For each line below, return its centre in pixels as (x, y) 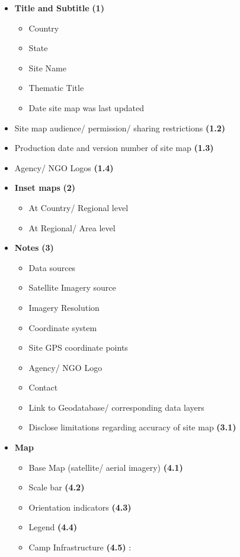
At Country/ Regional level (79, 207)
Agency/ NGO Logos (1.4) (64, 167)
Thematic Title (56, 88)
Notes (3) (34, 248)
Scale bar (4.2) (57, 487)
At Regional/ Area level (72, 227)
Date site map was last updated (87, 107)
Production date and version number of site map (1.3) (114, 148)
